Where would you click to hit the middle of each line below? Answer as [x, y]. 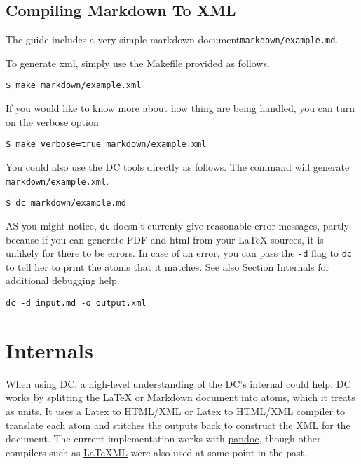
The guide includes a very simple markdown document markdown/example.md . [172, 40]
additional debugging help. [63, 280]
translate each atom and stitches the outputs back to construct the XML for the [178, 424]
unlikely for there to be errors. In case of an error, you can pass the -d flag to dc [179, 253]
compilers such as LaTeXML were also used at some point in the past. [156, 452]
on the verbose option [52, 121]
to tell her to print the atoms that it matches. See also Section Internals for [168, 266]
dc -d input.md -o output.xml [76, 303]
